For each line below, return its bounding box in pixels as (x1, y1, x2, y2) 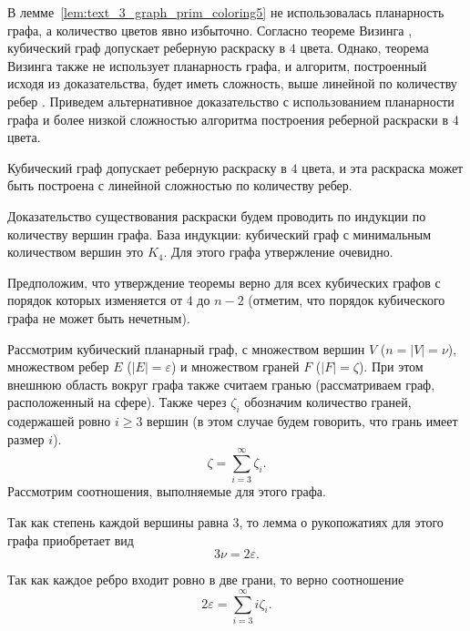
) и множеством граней (170, 357, 300, 376)
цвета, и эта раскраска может (301, 158, 464, 177)
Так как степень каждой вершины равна (7, 512, 229, 531)
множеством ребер (7, 357, 109, 376)
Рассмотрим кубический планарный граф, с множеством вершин (7, 339, 365, 358)
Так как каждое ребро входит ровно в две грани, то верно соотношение (7, 570, 404, 589)
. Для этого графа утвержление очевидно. (163, 242, 393, 261)
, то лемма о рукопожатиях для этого (239, 512, 444, 531)
